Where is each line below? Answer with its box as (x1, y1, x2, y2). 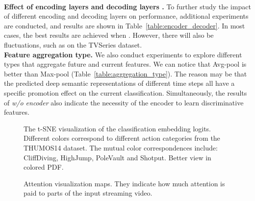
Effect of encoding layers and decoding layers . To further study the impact (4, 1, 251, 11)
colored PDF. (24, 162, 64, 172)
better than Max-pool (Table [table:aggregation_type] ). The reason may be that (4, 68, 247, 78)
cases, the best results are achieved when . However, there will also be (4, 30, 214, 40)
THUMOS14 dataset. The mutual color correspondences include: (24, 142, 218, 152)
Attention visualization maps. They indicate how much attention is (24, 178, 225, 188)
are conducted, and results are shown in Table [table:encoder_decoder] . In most (4, 20, 245, 30)
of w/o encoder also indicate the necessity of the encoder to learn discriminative (4, 97, 244, 107)
